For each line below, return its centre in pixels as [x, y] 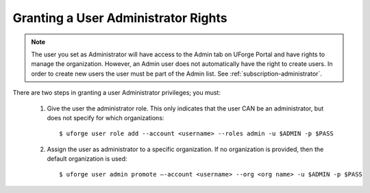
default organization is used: [87, 159]
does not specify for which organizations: [106, 117]
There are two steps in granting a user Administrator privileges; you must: [116, 93]
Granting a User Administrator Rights [120, 18]
